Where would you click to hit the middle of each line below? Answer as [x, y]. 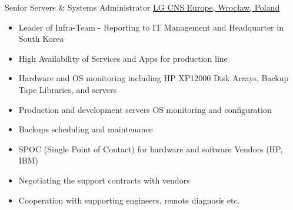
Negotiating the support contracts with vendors [104, 180]
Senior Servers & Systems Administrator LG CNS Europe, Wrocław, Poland [142, 7]
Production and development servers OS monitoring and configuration [145, 109]
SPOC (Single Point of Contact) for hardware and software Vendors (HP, [151, 149]
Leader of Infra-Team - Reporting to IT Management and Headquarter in [151, 27]
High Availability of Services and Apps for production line [123, 58]
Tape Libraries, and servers [68, 89]
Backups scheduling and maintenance [86, 129]
